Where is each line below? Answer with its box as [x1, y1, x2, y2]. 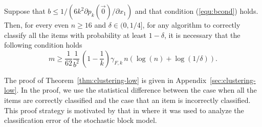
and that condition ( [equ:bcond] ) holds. [135, 6, 258, 16]
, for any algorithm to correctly [142, 19, 241, 30]
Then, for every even [4, 19, 69, 30]
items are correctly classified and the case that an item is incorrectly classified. [4, 94, 251, 105]
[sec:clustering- [210, 74, 256, 85]
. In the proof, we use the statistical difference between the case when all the [16, 84, 257, 95]
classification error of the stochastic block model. [4, 115, 157, 125]
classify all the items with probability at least [4, 29, 147, 40]
